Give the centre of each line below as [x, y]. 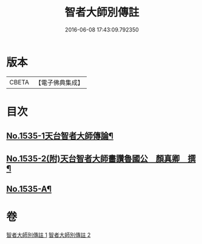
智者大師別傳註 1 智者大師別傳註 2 [49, 235]
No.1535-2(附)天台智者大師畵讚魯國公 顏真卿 [93, 158]
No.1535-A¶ [29, 189]
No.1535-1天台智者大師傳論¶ [60, 136]
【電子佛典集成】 [59, 83]
